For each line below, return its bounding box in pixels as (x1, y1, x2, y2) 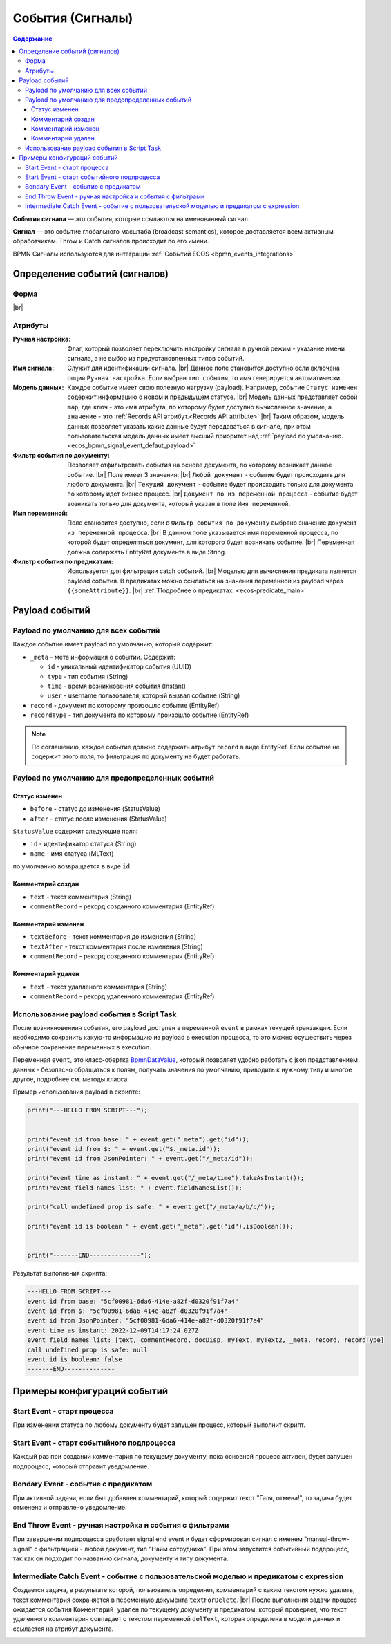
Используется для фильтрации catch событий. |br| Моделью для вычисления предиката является (67, 567, 357, 575)
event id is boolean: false (27, 1355, 122, 1363)
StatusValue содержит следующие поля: (12, 827, 138, 835)
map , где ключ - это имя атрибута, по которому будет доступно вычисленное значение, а (67, 402, 332, 411)
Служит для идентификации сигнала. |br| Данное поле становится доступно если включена (67, 364, 340, 373)
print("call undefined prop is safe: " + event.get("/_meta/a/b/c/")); (27, 1203, 276, 1211)
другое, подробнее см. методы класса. (12, 1075, 129, 1083)
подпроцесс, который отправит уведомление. (12, 1462, 150, 1470)
